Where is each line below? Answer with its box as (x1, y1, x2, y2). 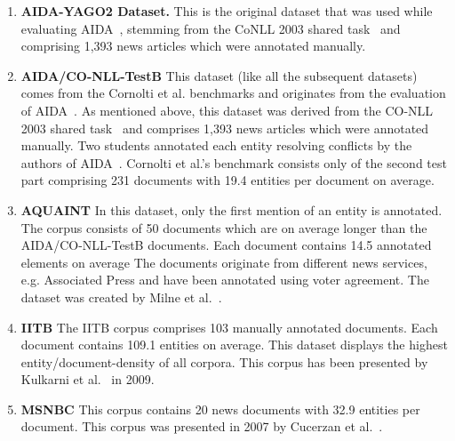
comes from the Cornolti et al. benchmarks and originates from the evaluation (20, 84, 446, 102)
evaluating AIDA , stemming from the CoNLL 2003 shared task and (20, 19, 401, 37)
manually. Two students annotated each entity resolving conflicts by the (20, 136, 412, 155)
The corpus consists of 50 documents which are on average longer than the (20, 218, 427, 237)
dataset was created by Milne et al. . (20, 287, 222, 306)
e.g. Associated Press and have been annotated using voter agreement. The (20, 270, 429, 289)
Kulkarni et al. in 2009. (20, 370, 155, 389)
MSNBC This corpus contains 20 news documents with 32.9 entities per (20, 399, 420, 418)
